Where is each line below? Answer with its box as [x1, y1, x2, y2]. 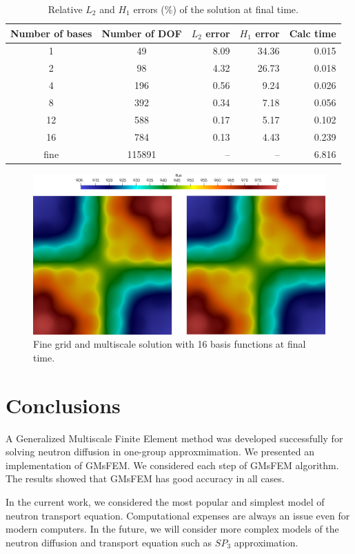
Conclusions [6, 390, 121, 419]
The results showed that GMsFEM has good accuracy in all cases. [6, 471, 285, 486]
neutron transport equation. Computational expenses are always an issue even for [6, 508, 350, 522]
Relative [48, 2, 83, 16]
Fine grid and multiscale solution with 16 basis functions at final [33, 337, 306, 351]
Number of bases [10, 26, 92, 40]
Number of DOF [101, 26, 182, 40]
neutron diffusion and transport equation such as [6, 535, 212, 549]
